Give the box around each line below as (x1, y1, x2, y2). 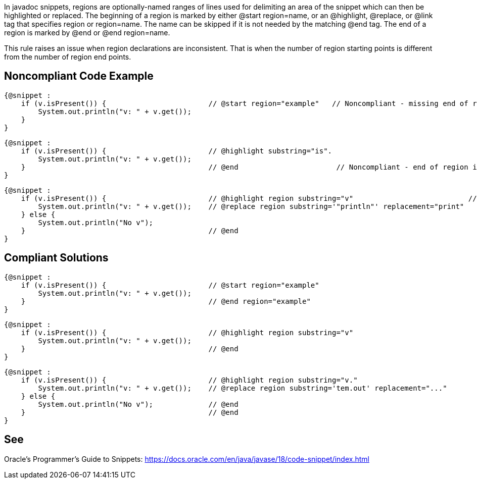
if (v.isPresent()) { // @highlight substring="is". (21, 146, 332, 155)
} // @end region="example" (21, 297, 311, 305)
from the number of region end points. (4, 52, 131, 61)
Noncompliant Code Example (4, 70, 154, 83)
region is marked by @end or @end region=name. (4, 28, 170, 37)
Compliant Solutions (4, 251, 109, 264)
